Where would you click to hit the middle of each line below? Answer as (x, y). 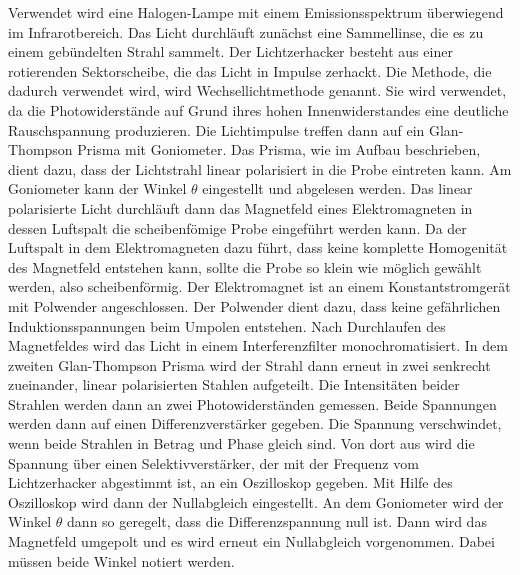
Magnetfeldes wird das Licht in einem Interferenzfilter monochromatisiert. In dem (258, 345)
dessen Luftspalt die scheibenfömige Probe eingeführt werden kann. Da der (237, 227)
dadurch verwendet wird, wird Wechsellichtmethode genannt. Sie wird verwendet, (257, 90)
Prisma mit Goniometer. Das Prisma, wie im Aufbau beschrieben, (279, 149)
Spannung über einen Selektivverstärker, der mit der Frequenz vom (213, 462)
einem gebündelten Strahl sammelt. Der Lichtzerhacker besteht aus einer (230, 51)
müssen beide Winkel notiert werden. (121, 560)
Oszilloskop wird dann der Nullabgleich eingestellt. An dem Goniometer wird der (256, 501)
